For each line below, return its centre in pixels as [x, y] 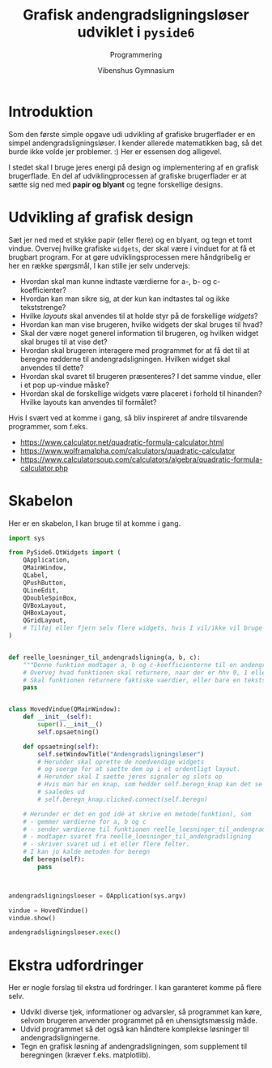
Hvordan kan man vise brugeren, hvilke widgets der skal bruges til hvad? [141, 324]
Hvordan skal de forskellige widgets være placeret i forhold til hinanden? [141, 393]
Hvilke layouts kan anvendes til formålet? [88, 402]
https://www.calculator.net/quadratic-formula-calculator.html [122, 442]
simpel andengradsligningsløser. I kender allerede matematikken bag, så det [135, 143]
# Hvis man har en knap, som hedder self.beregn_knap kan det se [150, 785]
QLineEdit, [41, 590]
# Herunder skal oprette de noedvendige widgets [121, 762]
